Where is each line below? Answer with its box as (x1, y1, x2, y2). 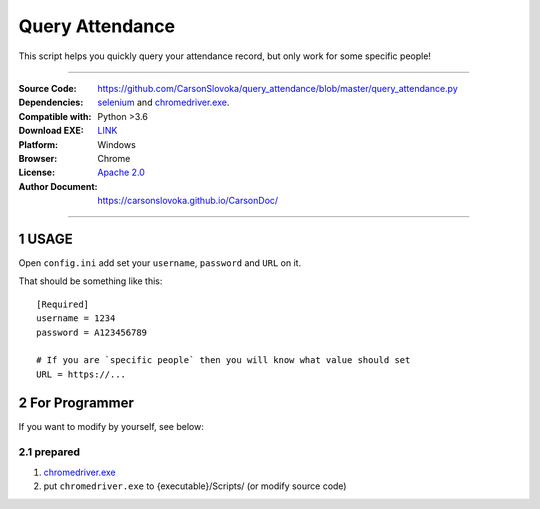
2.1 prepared (18, 445, 80, 459)
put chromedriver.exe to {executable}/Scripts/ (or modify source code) (43, 480, 347, 492)
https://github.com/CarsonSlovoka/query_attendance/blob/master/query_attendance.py (97, 82, 459, 94)
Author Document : (18, 180, 98, 192)
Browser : (18, 152, 58, 164)
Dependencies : (18, 96, 84, 109)
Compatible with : (18, 110, 92, 122)
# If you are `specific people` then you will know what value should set (36, 355, 411, 366)
